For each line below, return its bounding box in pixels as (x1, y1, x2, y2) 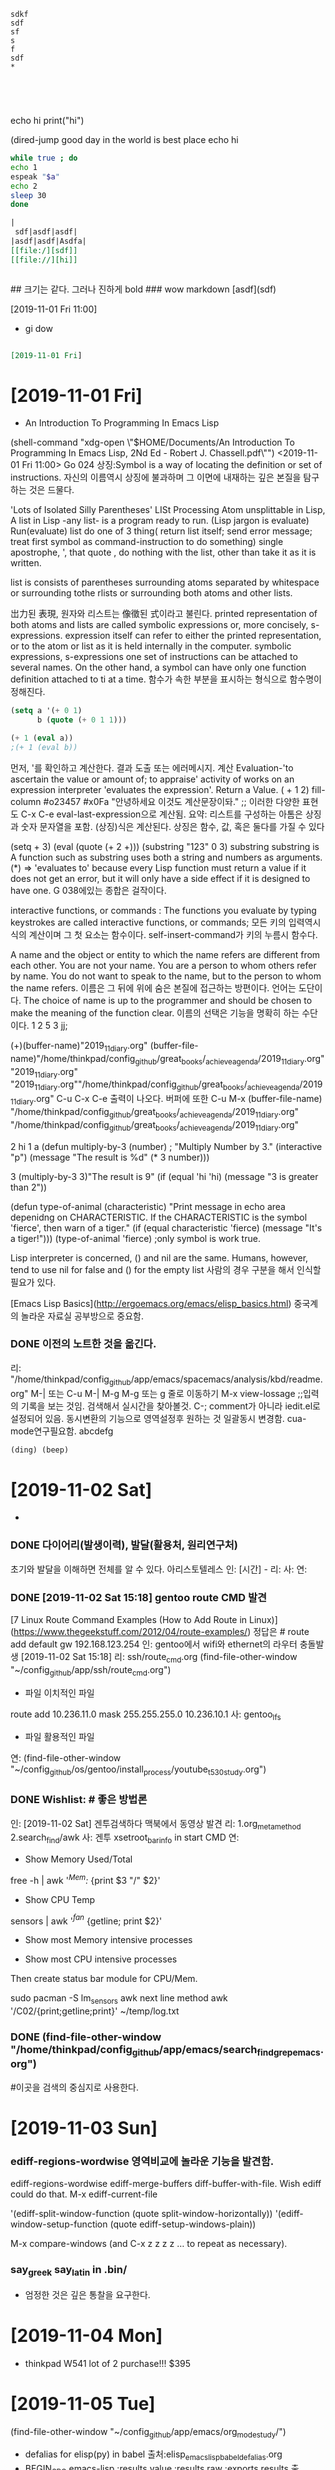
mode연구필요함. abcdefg (10, 1425, 114, 1437)
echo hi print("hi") (10, 115, 85, 126)
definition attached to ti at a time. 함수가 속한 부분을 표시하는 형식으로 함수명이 (10, 673, 322, 685)
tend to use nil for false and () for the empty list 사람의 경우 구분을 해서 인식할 (10, 1263, 322, 1275)
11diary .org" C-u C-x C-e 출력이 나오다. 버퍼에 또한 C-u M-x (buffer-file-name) (10, 1093, 323, 1107)
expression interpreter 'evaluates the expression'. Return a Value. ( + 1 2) (10, 783, 310, 795)
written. (10, 557, 42, 569)
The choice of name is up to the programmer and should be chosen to (23, 994, 313, 1006)
